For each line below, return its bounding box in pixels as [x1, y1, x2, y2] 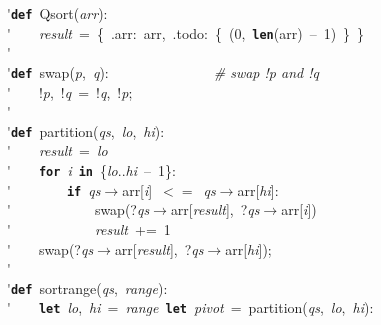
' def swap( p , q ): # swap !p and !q [7, 61, 319, 82]
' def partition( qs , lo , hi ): [7, 120, 165, 141]
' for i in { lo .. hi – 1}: [7, 160, 176, 180]
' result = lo [7, 140, 108, 161]
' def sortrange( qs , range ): [7, 277, 168, 298]
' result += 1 [7, 218, 171, 239]
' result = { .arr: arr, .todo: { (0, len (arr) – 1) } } [7, 22, 365, 43]
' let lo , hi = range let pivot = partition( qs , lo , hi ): [7, 297, 374, 318]
